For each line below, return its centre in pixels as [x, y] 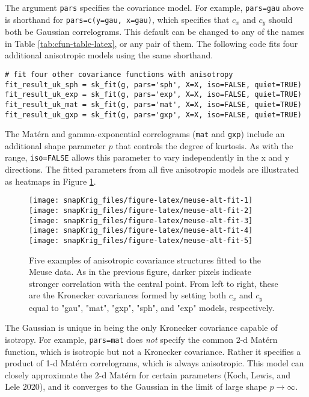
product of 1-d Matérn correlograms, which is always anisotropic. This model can [154, 363]
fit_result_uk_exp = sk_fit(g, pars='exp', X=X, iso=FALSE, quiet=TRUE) [153, 95]
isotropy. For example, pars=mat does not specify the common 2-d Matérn [141, 339]
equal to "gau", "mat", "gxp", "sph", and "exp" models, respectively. [152, 307]
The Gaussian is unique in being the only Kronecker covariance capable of [141, 328]
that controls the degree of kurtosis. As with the [204, 145]
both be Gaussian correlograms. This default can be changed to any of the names [155, 32]
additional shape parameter [55, 145]
